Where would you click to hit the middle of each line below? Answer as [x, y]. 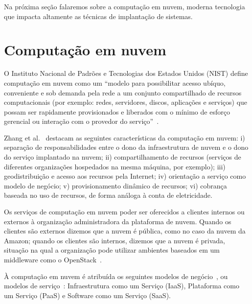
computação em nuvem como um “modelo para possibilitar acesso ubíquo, [115, 82]
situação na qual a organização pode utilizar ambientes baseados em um [112, 250]
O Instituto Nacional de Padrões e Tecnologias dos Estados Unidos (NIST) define [126, 73]
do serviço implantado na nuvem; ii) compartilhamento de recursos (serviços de [123, 157]
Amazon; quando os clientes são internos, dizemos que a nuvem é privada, [115, 240]
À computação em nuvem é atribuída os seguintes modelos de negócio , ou [116, 276]
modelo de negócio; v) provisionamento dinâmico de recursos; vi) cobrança [115, 185]
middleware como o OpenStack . [53, 259]
